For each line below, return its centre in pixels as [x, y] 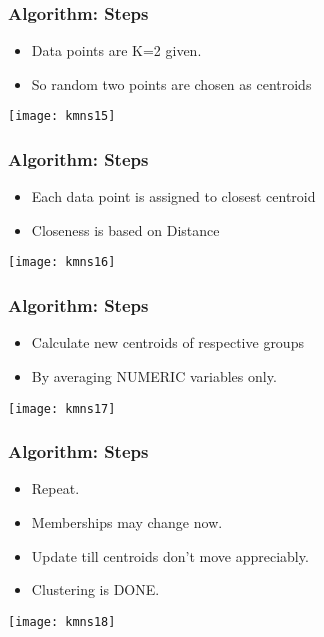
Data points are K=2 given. [116, 50]
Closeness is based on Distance [125, 229]
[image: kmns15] [62, 116]
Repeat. [55, 488]
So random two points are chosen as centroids [171, 83]
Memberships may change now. [127, 522]
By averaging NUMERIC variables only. [154, 375]
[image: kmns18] [62, 621]
